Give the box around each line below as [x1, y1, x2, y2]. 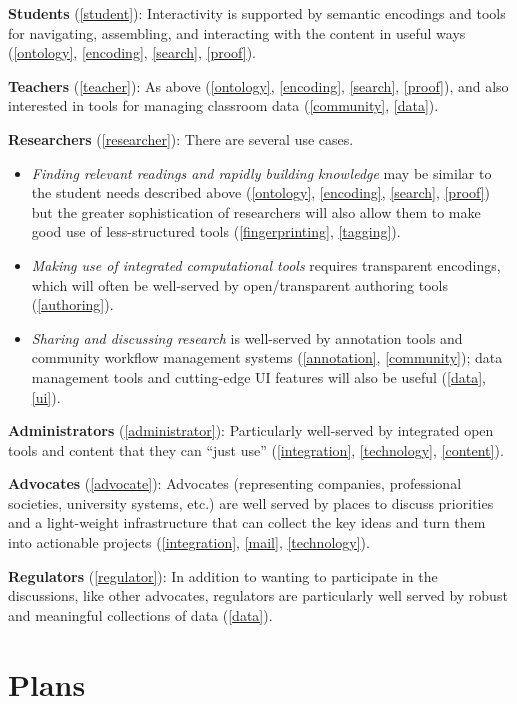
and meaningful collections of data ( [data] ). [8, 604, 273, 625]
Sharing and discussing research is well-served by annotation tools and [31, 327, 463, 348]
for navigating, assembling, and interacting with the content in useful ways [8, 22, 466, 43]
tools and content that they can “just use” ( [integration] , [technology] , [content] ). [8, 439, 504, 460]
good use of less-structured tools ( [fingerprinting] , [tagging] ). [31, 221, 401, 242]
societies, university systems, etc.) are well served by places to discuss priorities [8, 492, 494, 513]
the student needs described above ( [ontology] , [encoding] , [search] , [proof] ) [31, 182, 491, 203]
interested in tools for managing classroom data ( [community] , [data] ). [8, 95, 439, 116]
